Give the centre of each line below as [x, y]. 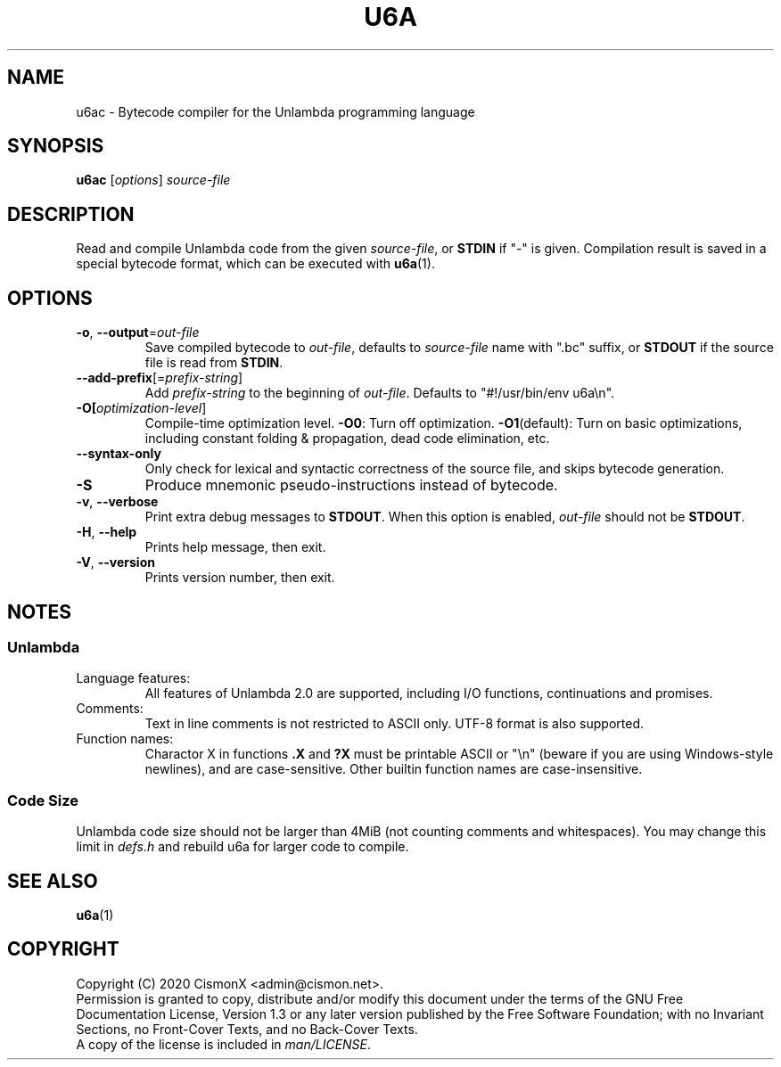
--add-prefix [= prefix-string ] [160, 378]
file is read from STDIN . [214, 363]
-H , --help [107, 532]
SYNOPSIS [56, 146]
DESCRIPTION [71, 214]
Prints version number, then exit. [240, 578]
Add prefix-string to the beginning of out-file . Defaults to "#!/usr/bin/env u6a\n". [380, 393]
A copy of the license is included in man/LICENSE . [224, 1044]
